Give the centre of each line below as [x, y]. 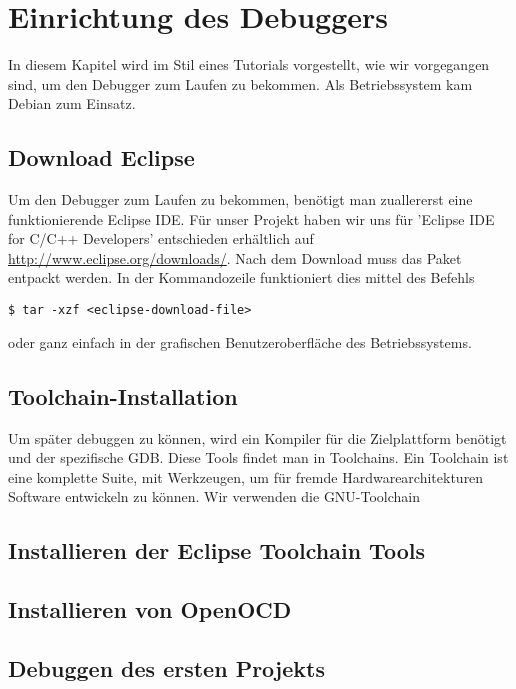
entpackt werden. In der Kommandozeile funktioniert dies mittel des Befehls [241, 277]
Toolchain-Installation [123, 395]
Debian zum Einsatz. [72, 103]
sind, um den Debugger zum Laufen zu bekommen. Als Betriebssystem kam [240, 83]
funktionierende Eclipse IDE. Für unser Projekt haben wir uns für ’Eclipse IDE [251, 218]
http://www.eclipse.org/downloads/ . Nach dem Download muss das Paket [235, 257]
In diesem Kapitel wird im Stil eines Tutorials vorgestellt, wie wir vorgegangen [249, 64]
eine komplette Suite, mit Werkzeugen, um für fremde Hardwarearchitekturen [246, 476]
